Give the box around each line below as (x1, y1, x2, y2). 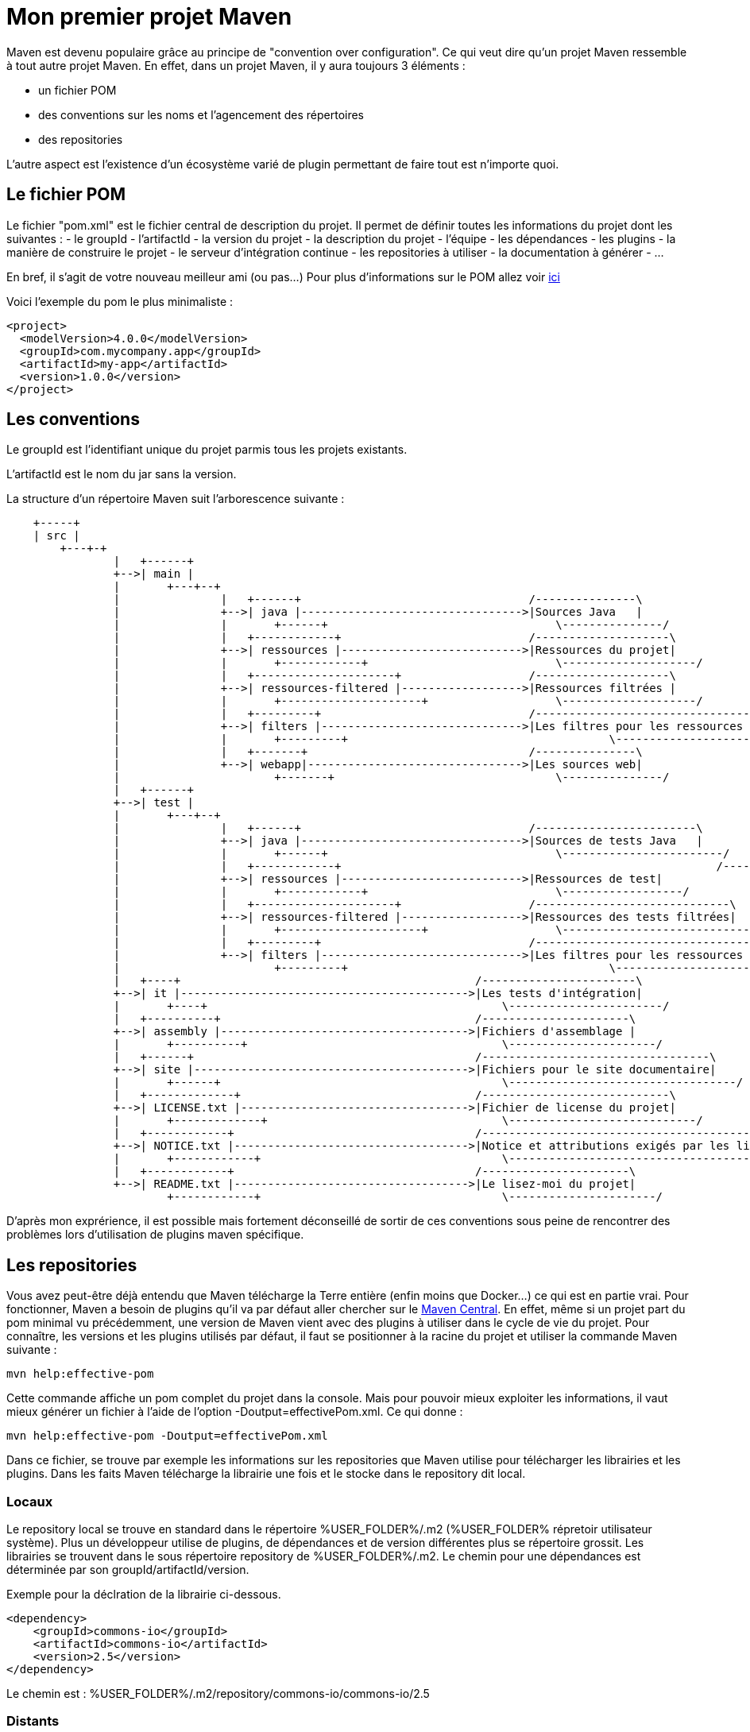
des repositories (38, 132, 123, 146)
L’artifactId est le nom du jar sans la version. (6, 467, 237, 481)
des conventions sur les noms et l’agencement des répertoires (38, 107, 365, 122)
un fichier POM (38, 83, 117, 97)
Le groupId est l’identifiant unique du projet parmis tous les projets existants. (6, 443, 408, 457)
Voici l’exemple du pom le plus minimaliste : (6, 294, 234, 308)
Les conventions (6, 409, 140, 430)
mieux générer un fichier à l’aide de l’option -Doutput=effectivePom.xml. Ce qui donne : (6, 1405, 463, 1419)
